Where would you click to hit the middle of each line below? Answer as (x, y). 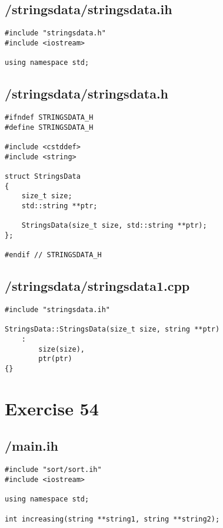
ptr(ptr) (55, 359)
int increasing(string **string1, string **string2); (112, 519)
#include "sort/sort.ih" (53, 470)
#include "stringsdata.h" (55, 33)
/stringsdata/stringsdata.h (87, 94)
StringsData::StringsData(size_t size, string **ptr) (112, 329)
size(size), (62, 349)
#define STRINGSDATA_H (49, 127)
